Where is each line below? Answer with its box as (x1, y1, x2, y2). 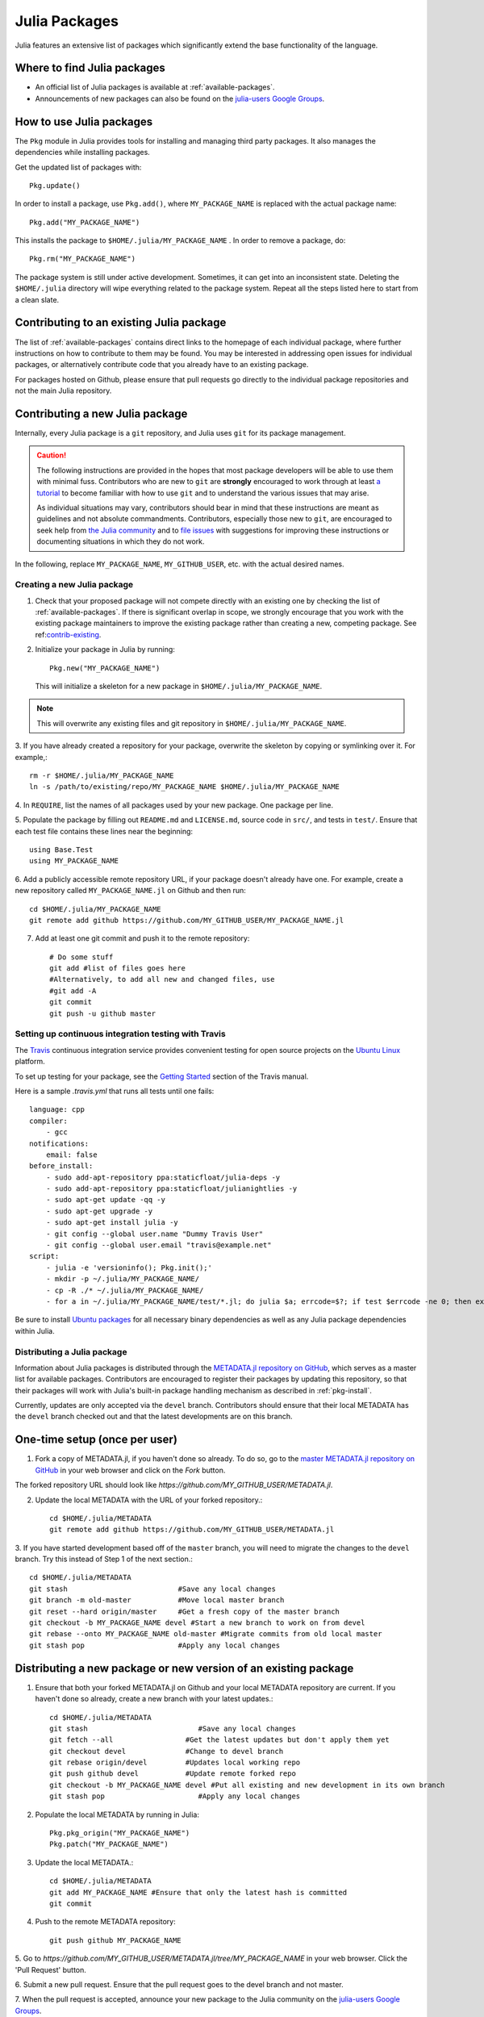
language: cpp (29, 1105, 85, 1114)
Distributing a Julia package (15, 1346, 127, 1357)
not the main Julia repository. (15, 386, 112, 395)
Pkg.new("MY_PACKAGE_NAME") (49, 663, 161, 673)
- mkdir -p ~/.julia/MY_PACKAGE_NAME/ (45, 1275, 200, 1284)
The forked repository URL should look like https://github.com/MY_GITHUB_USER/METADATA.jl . (15, 1480, 333, 1490)
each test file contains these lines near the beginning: (15, 826, 194, 836)
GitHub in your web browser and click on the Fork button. (35, 1465, 226, 1475)
